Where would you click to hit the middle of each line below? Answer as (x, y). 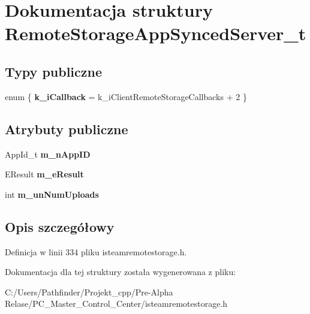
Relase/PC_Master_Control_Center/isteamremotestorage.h (116, 304)
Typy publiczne (54, 71)
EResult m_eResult (44, 174)
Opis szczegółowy (60, 226)
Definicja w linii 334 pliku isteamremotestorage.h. (96, 251)
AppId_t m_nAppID (48, 154)
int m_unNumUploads (52, 194)
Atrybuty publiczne (67, 129)
